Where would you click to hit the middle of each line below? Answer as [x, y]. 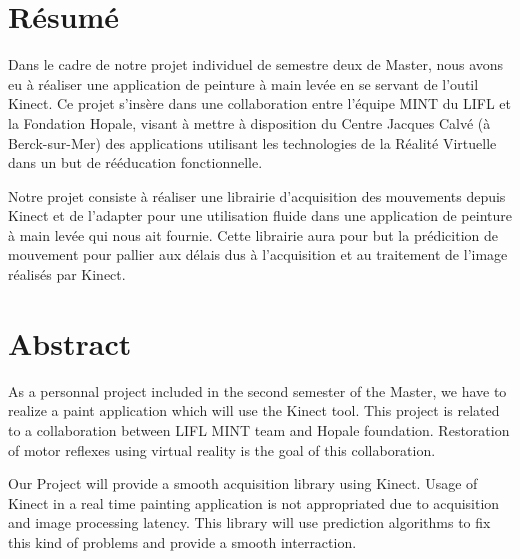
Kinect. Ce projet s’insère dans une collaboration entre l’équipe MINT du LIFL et [260, 103]
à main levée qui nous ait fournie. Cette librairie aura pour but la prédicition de [253, 234]
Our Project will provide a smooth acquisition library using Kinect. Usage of [243, 483]
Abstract [70, 342]
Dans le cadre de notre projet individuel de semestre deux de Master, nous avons [256, 64]
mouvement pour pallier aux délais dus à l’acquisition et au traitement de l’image [258, 254]
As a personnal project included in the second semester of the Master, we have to [257, 390]
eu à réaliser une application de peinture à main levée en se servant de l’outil [243, 83]
